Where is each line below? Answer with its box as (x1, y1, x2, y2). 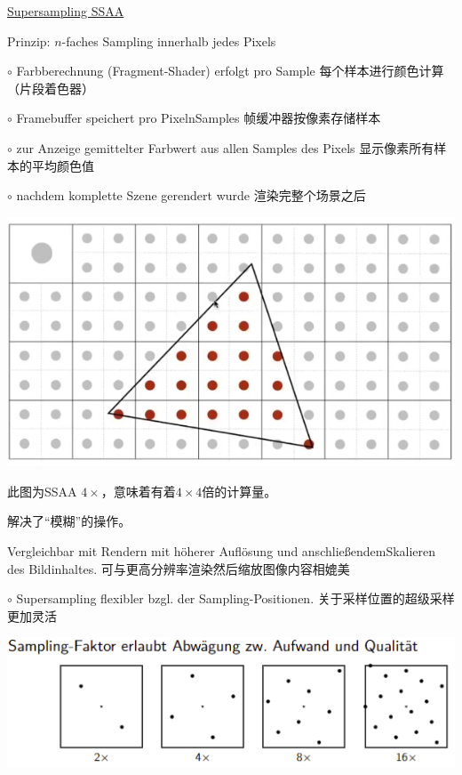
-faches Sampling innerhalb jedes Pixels (61, 31, 276, 50)
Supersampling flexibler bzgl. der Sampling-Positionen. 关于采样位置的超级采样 (16, 589, 455, 608)
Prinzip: (7, 31, 51, 50)
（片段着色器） (7, 78, 94, 97)
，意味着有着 (100, 481, 176, 500)
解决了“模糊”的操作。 (7, 512, 131, 530)
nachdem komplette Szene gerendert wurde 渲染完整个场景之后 (16, 186, 366, 205)
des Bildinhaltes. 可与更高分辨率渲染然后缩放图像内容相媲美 (7, 559, 350, 577)
